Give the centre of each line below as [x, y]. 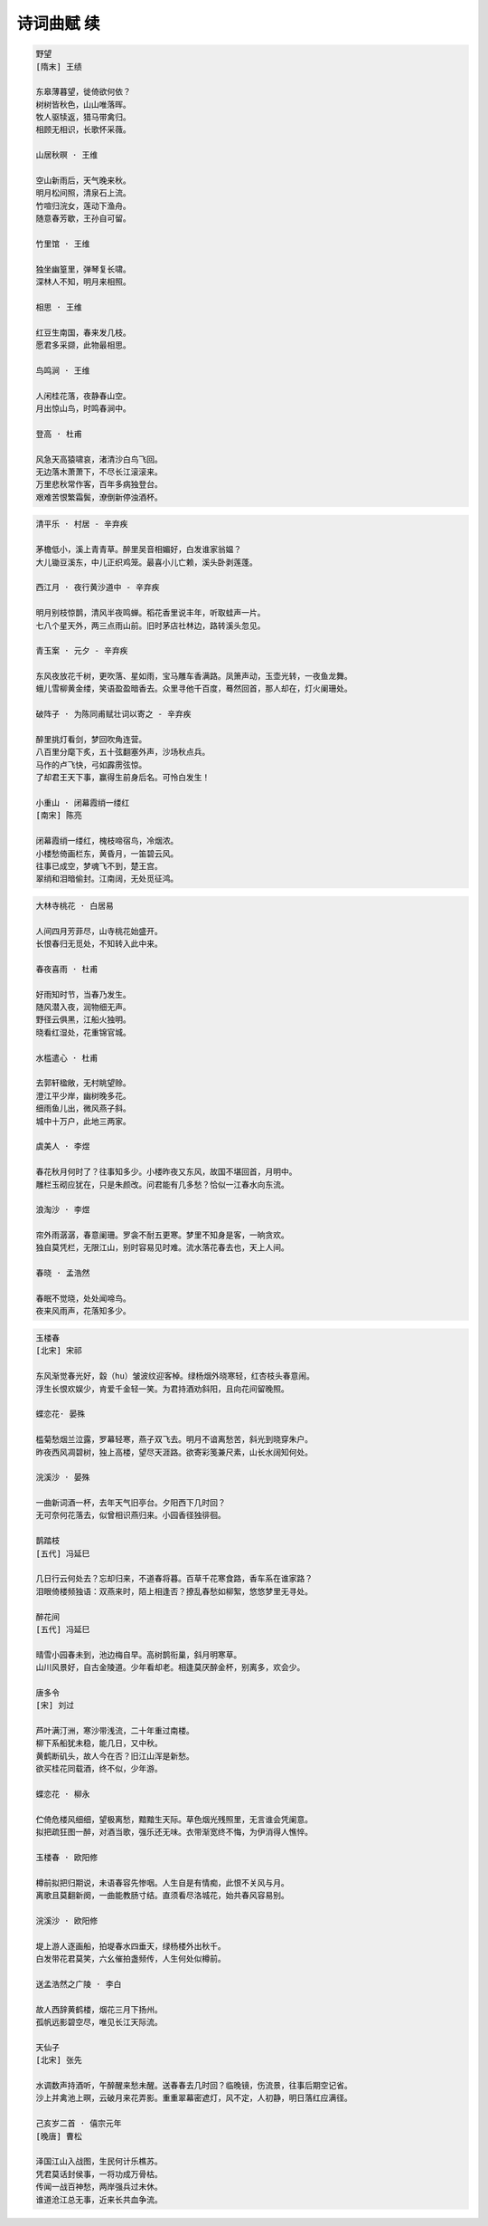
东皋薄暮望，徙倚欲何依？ [83, 92]
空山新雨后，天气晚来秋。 [83, 181]
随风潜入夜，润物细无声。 [83, 1008]
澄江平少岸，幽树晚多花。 [83, 1096]
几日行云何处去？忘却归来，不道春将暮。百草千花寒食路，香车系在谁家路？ [174, 1579]
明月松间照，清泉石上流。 [83, 193]
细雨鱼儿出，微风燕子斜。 [83, 1108]
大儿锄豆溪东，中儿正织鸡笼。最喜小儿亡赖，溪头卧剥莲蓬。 [146, 562]
